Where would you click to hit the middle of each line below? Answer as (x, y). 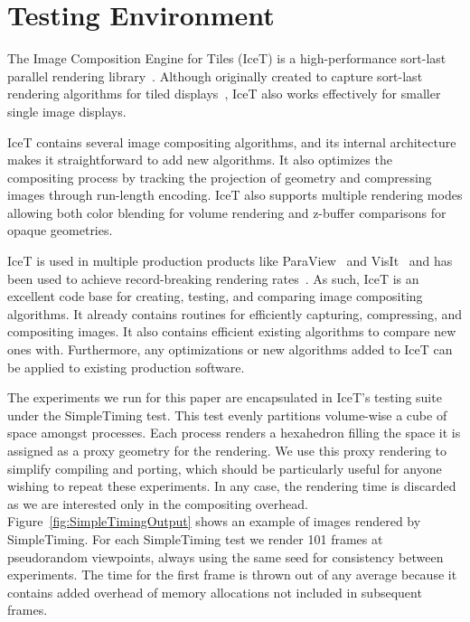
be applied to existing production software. (126, 367)
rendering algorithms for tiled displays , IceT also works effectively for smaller (224, 94)
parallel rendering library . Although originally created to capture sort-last (215, 75)
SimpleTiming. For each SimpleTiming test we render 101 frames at (195, 538)
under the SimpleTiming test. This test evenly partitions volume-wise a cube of (227, 415)
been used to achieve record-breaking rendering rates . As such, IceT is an (213, 278)
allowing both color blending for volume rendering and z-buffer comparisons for (227, 212)
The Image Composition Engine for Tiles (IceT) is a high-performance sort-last (227, 58)
